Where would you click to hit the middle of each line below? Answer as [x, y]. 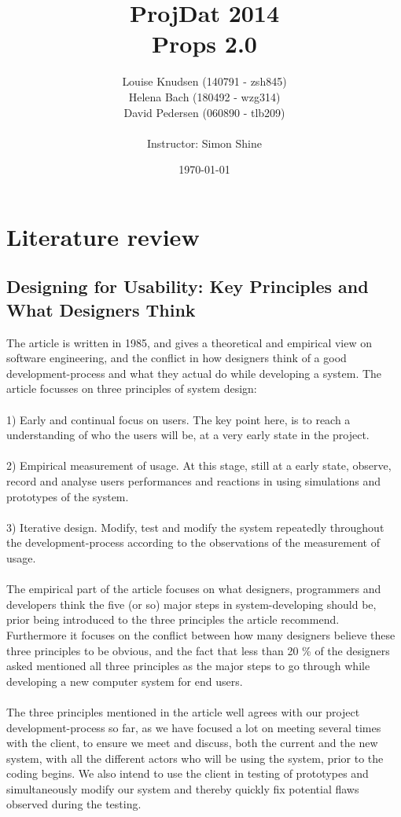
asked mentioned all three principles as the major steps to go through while [188, 666]
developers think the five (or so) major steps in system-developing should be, [191, 604]
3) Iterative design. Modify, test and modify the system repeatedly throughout [195, 527]
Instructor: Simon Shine [204, 143]
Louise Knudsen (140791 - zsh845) [204, 81]
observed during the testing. [74, 804]
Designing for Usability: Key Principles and [188, 286]
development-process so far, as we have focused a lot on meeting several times [194, 727]
